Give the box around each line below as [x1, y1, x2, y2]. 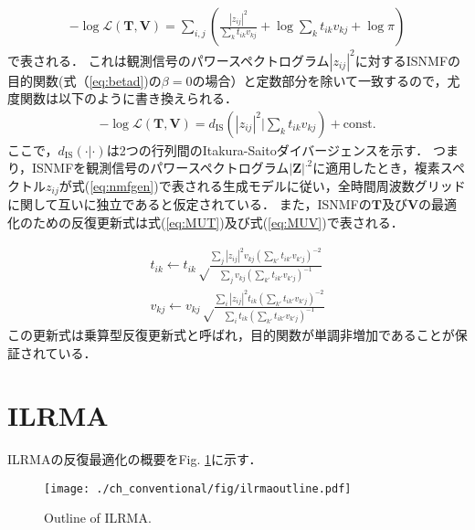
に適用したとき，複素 [312, 158, 440, 177]
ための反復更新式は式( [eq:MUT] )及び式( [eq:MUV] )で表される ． [32, 212, 404, 231]
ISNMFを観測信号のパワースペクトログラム [32, 158, 290, 177]
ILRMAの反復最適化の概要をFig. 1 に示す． [7, 450, 262, 469]
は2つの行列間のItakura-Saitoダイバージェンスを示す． [106, 140, 429, 159]
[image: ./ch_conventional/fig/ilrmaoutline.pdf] [44, 482, 352, 495]
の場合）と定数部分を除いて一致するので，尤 [192, 70, 460, 90]
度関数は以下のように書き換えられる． [7, 89, 237, 108]
